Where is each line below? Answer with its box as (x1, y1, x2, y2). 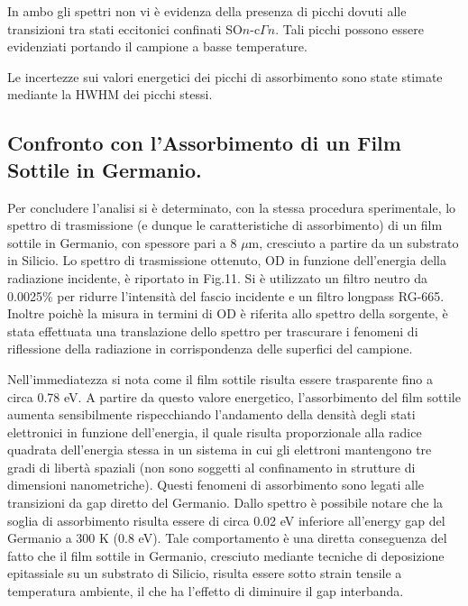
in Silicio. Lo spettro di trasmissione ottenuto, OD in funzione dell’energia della (7, 251, 446, 270)
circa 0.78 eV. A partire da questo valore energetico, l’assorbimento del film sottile (7, 387, 461, 406)
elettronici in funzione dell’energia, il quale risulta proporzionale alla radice (7, 422, 422, 441)
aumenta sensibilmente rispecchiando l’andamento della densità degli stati (7, 405, 416, 424)
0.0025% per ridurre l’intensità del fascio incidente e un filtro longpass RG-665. (7, 286, 445, 305)
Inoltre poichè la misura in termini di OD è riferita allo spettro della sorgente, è (7, 304, 448, 323)
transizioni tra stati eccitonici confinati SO (7, 19, 243, 38)
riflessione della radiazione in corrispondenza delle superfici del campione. (7, 339, 413, 358)
